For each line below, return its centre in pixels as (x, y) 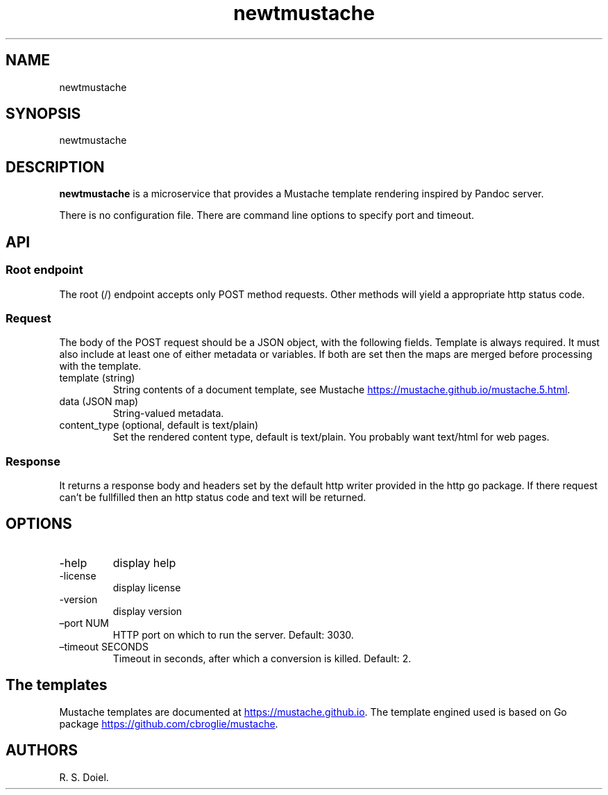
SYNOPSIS (43, 114)
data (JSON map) (99, 402)
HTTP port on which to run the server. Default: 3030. (233, 634)
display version (147, 611)
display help (144, 563)
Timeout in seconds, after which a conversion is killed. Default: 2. (262, 658)
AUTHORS (42, 751)
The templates (57, 685)
